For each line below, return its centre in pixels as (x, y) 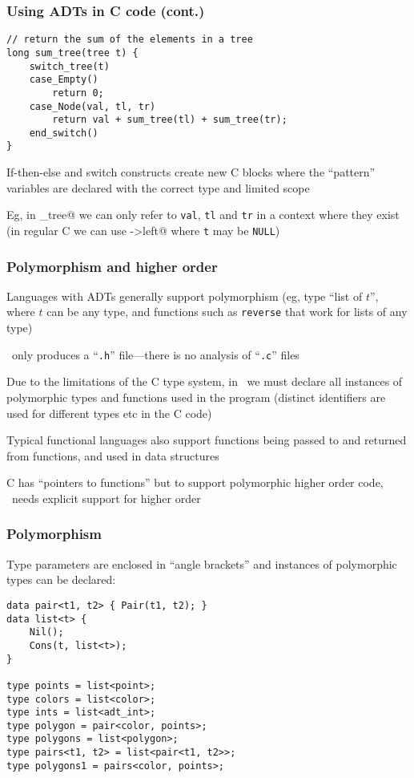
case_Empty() (64, 80)
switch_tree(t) (69, 66)
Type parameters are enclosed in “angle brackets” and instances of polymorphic (202, 563)
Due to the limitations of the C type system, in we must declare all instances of (205, 381)
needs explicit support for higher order (106, 498)
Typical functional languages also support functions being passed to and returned (207, 440)
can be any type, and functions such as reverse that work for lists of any (227, 312)
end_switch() (64, 133)
